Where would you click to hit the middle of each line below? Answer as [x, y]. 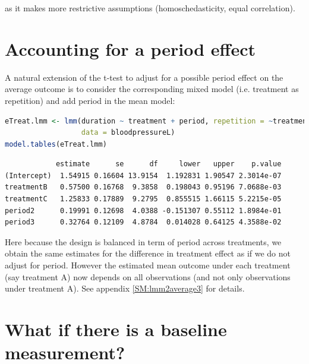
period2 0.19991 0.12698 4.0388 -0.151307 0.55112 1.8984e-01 [143, 211]
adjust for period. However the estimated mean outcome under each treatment [148, 265]
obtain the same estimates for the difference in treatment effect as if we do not [148, 253]
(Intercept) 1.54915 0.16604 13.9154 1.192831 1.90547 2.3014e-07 [143, 175]
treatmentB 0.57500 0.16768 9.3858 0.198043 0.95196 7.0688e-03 [143, 187]
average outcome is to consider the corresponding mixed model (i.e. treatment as [152, 89]
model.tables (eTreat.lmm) [56, 144]
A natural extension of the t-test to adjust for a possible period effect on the [144, 77]
